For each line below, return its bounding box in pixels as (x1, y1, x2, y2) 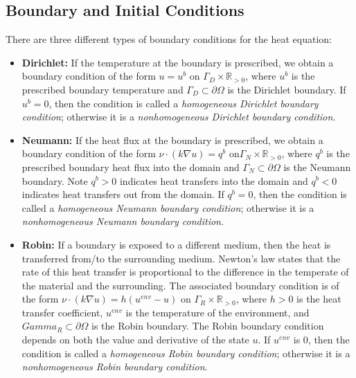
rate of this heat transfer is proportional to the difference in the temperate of (21, 264, 349, 279)
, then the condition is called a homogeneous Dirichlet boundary (48, 96, 319, 110)
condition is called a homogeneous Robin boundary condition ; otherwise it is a (21, 345, 350, 360)
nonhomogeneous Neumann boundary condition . (21, 214, 224, 228)
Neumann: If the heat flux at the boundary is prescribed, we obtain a (21, 132, 323, 147)
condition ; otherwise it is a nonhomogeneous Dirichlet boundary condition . (21, 109, 336, 124)
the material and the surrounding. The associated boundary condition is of (21, 278, 339, 292)
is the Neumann (283, 159, 351, 174)
